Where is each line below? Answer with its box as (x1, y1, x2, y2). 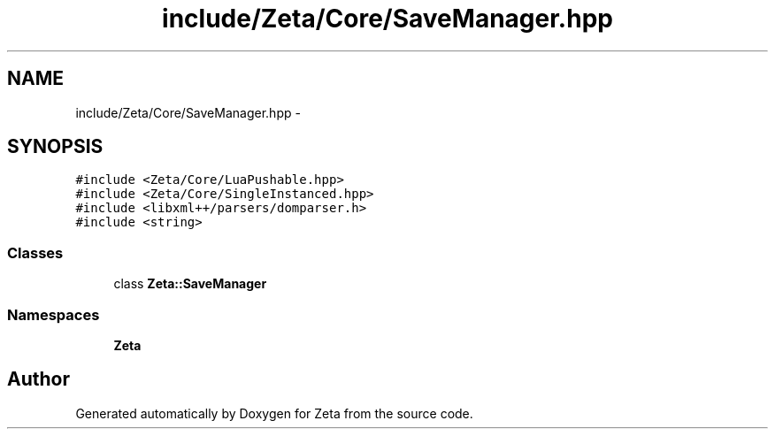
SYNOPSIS (7, 135, 104, 158)
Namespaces (7, 305, 100, 324)
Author (7, 368, 70, 391)
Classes (7, 243, 64, 262)
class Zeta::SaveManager (113, 276, 267, 292)
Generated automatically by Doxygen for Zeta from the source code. (75, 405, 473, 421)
